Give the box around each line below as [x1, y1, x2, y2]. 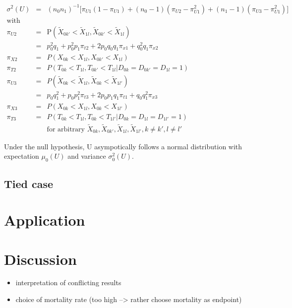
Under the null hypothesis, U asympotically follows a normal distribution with [4, 141, 242, 151]
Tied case [4, 176, 54, 191]
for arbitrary [47, 125, 85, 133]
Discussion [4, 248, 77, 269]
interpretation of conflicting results [15, 277, 121, 288]
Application [4, 210, 85, 230]
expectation [4, 151, 39, 161]
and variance [67, 151, 106, 161]
